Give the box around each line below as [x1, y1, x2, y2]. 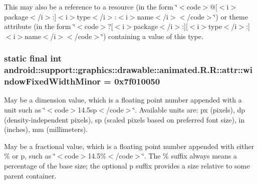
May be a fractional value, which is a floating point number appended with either [4, 140, 254, 151]
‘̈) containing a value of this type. [101, 30, 203, 41]
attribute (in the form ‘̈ [4, 21, 76, 31]
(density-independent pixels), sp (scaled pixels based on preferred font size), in [4, 114, 245, 124]
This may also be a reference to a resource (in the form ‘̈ [4, 1, 178, 11]
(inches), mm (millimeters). [4, 124, 88, 134]
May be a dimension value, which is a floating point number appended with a [4, 94, 242, 105]
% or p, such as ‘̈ [4, 150, 56, 161]
